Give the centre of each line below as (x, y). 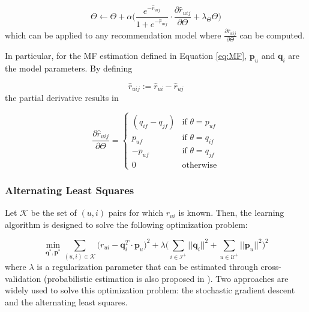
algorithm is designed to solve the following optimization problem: (126, 224)
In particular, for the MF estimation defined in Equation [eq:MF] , (126, 56)
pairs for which (136, 213)
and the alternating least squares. (66, 302)
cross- (271, 267)
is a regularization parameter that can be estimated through (147, 267)
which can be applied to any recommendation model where (113, 35)
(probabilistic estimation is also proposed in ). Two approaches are (166, 278)
